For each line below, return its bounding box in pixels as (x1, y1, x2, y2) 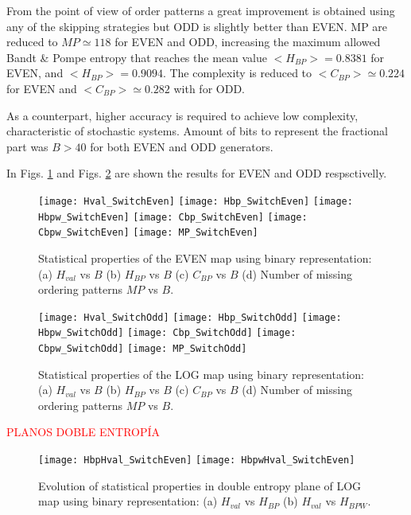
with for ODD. (173, 80, 245, 96)
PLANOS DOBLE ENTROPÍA (6, 423, 161, 440)
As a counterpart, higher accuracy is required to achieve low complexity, (6, 107, 359, 123)
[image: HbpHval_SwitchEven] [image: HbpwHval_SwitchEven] (38, 455, 355, 466)
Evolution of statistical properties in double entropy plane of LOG (38, 477, 362, 494)
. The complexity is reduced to (162, 64, 312, 81)
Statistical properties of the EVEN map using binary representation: (38, 249, 372, 266)
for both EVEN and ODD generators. (90, 138, 273, 154)
